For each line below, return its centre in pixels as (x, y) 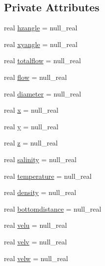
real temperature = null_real (48, 176)
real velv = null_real (36, 241)
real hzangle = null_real (41, 28)
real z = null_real (31, 143)
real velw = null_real (36, 258)
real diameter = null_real (43, 93)
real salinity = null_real (40, 159)
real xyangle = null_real (41, 44)
